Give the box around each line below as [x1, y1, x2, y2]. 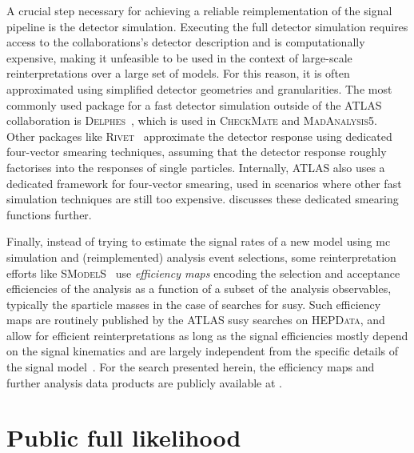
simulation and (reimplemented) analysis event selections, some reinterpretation [6, 248, 396, 265]
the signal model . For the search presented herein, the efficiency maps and [6, 359, 375, 375]
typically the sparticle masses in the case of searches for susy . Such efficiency [6, 295, 381, 312]
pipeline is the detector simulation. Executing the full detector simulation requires [6, 18, 408, 34]
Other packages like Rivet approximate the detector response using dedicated [6, 127, 392, 144]
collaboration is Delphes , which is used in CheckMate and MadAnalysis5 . [6, 112, 377, 129]
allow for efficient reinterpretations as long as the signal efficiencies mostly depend [6, 327, 408, 343]
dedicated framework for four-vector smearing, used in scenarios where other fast [6, 174, 402, 191]
